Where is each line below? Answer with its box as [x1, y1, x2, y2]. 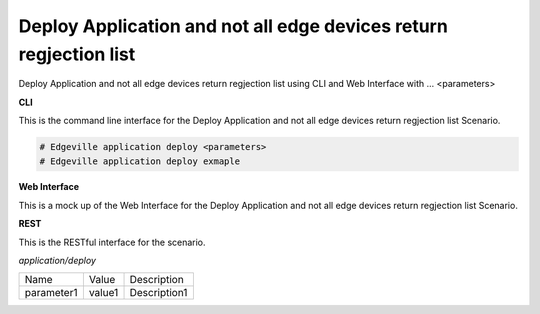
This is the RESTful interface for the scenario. [18, 236, 206, 248]
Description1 [129, 286, 188, 300]
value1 [88, 286, 119, 300]
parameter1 [24, 286, 78, 300]
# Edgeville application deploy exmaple [39, 155, 240, 167]
